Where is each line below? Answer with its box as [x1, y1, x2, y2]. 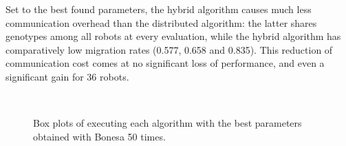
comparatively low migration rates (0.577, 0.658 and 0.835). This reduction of [6, 42, 333, 56]
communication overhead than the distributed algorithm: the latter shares [6, 15, 317, 30]
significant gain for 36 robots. [6, 69, 129, 83]
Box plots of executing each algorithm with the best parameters [33, 116, 302, 130]
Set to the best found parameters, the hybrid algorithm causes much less [6, 2, 312, 16]
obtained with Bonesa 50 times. [33, 129, 166, 143]
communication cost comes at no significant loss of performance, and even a [6, 56, 325, 70]
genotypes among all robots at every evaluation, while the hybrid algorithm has [6, 29, 341, 43]
